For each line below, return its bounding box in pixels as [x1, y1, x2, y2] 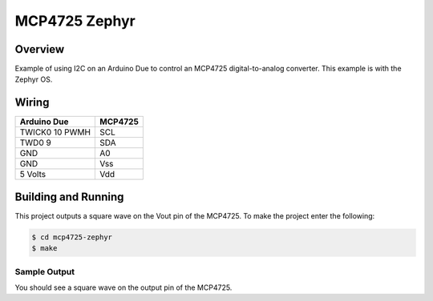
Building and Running [14, 190, 124, 203]
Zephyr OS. [14, 74, 53, 84]
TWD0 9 [19, 137, 51, 148]
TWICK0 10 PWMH [19, 126, 91, 138]
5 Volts [19, 169, 47, 180]
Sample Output [14, 266, 75, 277]
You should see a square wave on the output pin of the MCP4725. [14, 283, 233, 292]
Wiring [14, 96, 50, 110]
